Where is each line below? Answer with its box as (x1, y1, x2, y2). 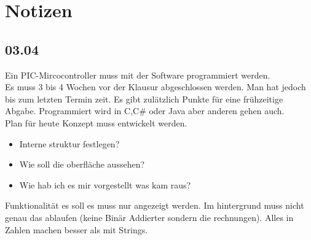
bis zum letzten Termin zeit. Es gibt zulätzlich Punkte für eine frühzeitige (5, 92, 283, 105)
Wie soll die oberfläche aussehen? (19, 158, 145, 171)
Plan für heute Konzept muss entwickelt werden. (5, 116, 187, 129)
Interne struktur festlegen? (19, 137, 120, 150)
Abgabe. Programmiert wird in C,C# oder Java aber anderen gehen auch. (5, 104, 285, 117)
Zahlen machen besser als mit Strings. (5, 223, 148, 236)
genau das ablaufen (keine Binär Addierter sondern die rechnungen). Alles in (5, 211, 294, 223)
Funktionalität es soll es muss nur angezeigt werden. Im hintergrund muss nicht (5, 199, 304, 212)
